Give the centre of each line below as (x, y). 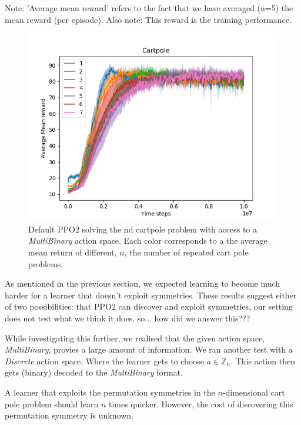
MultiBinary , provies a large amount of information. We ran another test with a (149, 349)
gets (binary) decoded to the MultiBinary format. (94, 372)
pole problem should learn (52, 404)
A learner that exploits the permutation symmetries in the (110, 392)
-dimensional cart (254, 392)
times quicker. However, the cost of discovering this (201, 404)
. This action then (263, 361)
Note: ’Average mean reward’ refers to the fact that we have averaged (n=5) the (149, 8)
